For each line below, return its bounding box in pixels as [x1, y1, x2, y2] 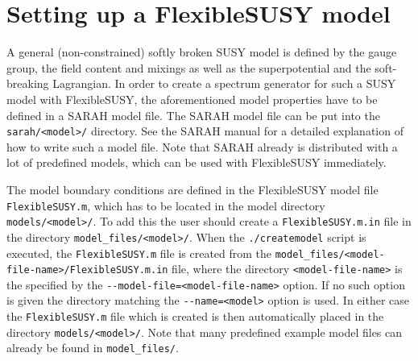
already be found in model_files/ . [6, 339, 179, 356]
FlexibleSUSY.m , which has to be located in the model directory [6, 197, 325, 214]
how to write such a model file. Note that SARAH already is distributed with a [6, 138, 398, 155]
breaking [6, 75, 49, 92]
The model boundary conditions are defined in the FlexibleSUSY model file [6, 180, 379, 197]
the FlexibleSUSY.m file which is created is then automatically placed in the [6, 308, 384, 325]
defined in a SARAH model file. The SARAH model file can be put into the [6, 106, 380, 123]
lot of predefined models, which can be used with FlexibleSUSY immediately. [6, 154, 387, 171]
